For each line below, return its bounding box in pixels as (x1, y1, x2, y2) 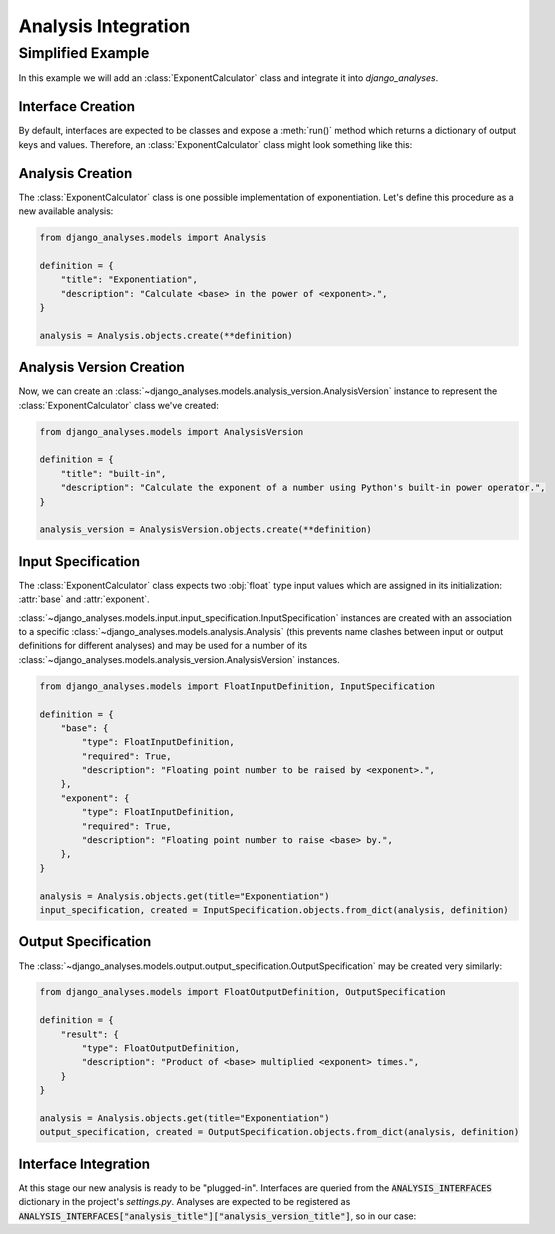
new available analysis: (18, 205, 114, 217)
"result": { (60, 1028, 120, 1040)
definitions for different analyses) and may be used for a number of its (18, 640, 308, 652)
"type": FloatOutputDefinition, (81, 1043, 240, 1054)
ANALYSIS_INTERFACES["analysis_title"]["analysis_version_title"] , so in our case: (18, 1210, 417, 1222)
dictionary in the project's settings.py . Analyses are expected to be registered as (18, 1196, 351, 1208)
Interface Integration (18, 1155, 150, 1172)
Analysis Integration (18, 15, 191, 37)
